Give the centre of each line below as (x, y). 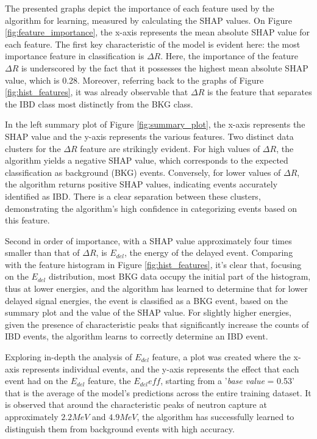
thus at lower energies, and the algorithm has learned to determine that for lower (156, 288)
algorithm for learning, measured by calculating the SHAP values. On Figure (148, 20)
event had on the (37, 381)
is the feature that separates (259, 92)
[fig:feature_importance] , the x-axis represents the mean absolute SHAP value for (158, 32)
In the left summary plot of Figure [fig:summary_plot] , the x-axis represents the (155, 124)
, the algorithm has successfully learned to (215, 416)
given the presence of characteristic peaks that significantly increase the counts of (157, 324)
